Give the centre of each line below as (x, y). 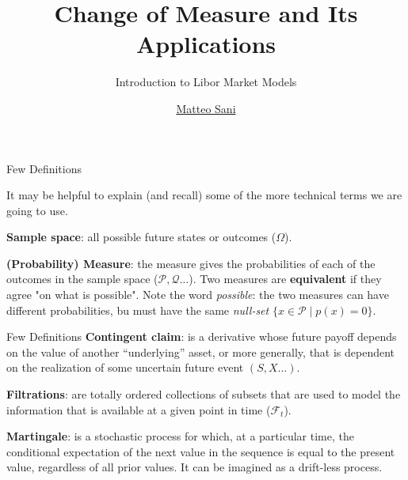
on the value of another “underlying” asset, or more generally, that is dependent (201, 351)
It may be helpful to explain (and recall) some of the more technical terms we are (204, 195)
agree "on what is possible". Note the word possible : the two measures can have (198, 295)
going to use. (37, 210)
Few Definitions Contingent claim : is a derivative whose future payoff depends (202, 336)
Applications (206, 44)
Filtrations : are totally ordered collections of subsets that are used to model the (204, 394)
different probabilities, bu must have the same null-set (138, 310)
